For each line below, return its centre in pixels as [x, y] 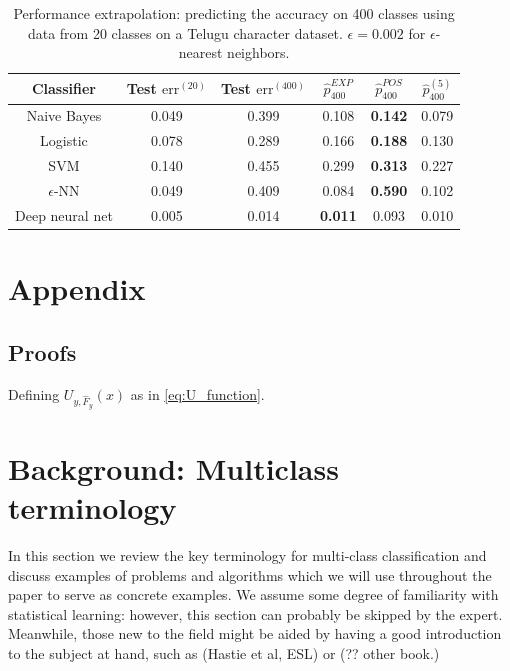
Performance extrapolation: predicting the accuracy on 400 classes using [234, 13]
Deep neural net [64, 214]
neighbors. [258, 52]
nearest [200, 52]
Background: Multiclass [173, 467]
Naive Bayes [64, 115]
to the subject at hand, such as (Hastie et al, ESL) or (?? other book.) [224, 652]
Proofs [42, 351]
